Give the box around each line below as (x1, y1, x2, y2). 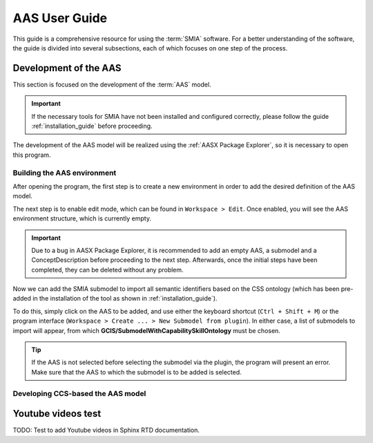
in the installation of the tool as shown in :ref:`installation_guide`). (32, 294, 218, 303)
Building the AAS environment (12, 168, 117, 178)
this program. (12, 151, 51, 159)
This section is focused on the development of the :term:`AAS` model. (12, 80, 211, 88)
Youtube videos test (12, 408, 102, 420)
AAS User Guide (12, 10, 108, 26)
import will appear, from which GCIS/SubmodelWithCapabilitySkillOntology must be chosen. (12, 326, 281, 334)
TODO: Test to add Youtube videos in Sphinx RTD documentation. (12, 426, 200, 435)
